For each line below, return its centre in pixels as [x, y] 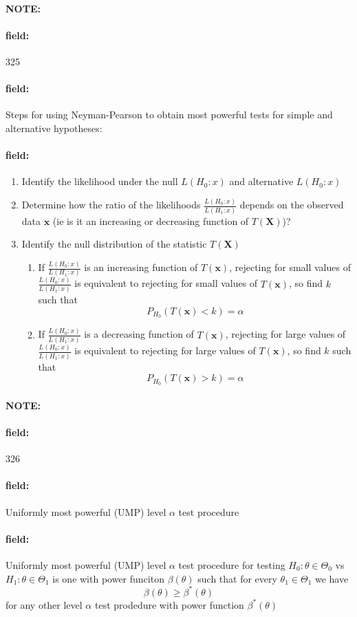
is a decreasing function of [139, 334]
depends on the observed [292, 205]
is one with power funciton [108, 578]
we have [332, 578]
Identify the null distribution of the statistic [114, 244]
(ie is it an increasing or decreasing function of [151, 220]
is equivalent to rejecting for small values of [166, 283]
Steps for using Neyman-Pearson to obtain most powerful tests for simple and [169, 115]
